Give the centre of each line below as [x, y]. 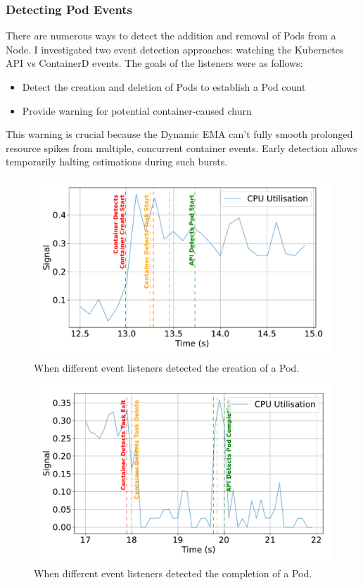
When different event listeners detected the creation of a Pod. [167, 367]
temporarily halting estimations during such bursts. [117, 162]
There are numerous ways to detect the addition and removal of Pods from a [171, 36]
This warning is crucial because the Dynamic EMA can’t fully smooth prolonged [179, 134]
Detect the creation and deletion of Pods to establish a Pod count [164, 87]
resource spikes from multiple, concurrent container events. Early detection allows [181, 147]
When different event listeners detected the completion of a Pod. [173, 573]
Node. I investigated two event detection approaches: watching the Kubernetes [175, 49]
